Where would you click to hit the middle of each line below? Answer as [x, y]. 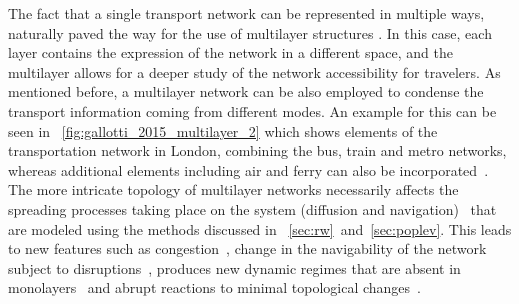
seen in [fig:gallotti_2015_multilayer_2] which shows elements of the [223, 130]
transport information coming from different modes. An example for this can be [252, 110]
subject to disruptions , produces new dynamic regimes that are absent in [234, 267]
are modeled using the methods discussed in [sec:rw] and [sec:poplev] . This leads [260, 228]
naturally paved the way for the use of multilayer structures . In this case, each [250, 32]
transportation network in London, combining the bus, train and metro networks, [257, 150]
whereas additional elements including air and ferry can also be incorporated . [248, 169]
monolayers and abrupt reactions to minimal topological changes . [214, 287]
